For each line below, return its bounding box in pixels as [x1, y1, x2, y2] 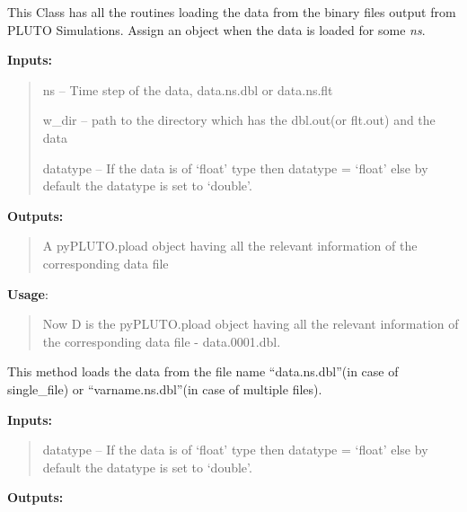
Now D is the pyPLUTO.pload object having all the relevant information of [42, 314, 459, 333]
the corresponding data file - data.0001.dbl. [42, 331, 281, 350]
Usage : [7, 284, 48, 303]
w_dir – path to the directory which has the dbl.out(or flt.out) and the [42, 110, 436, 129]
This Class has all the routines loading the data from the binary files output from [7, 3, 456, 21]
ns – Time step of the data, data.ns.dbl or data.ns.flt [42, 80, 333, 99]
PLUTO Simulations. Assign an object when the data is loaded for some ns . [7, 20, 426, 39]
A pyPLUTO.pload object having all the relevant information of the [42, 236, 418, 255]
